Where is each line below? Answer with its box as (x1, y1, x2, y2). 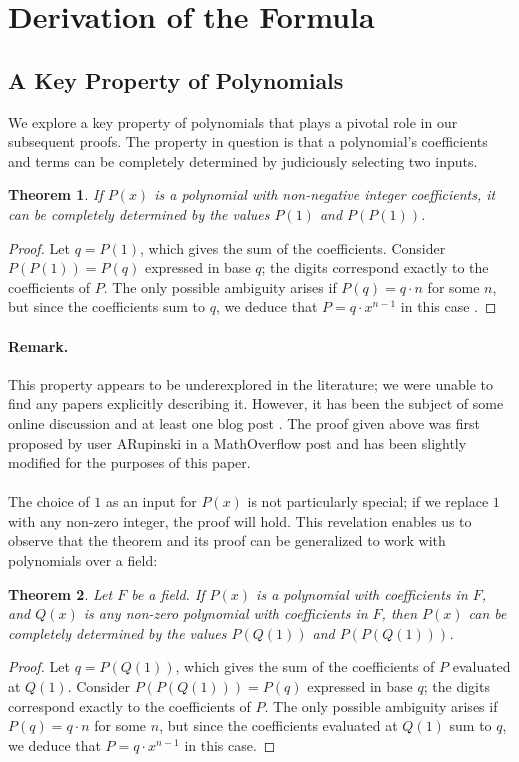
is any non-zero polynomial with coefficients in (83, 603, 368, 624)
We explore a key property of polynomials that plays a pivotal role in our (8, 111, 458, 132)
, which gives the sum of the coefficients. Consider (140, 237, 446, 258)
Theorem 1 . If (8, 184, 103, 205)
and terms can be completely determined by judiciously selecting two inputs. (8, 150, 478, 171)
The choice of (8, 491, 90, 512)
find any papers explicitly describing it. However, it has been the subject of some (8, 393, 504, 414)
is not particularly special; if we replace (247, 491, 489, 512)
